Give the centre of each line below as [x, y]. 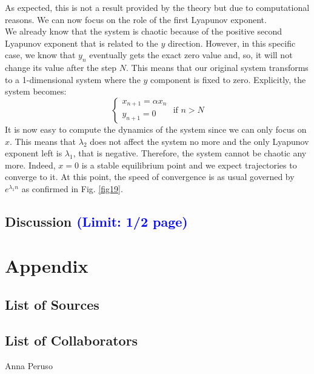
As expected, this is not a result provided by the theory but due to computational [157, 7]
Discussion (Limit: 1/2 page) [96, 221]
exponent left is [34, 153]
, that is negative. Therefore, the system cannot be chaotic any [190, 153]
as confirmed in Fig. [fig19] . [72, 188]
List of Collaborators [72, 340]
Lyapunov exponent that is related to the [82, 43]
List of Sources [52, 305]
